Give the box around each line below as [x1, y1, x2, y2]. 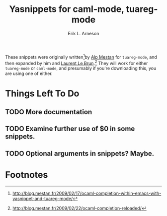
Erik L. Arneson [68, 30, 99, 36]
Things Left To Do [5, 88, 80, 99]
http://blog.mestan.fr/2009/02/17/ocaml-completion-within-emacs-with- [12, 190, 162, 196]
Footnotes [5, 169, 48, 180]
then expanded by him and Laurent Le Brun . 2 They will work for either [5, 59, 148, 66]
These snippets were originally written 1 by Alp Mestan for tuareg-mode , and [5, 53, 158, 60]
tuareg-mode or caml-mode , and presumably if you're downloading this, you [5, 66, 157, 72]
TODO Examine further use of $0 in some [5, 125, 135, 133]
